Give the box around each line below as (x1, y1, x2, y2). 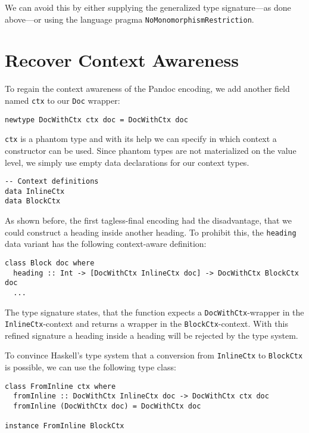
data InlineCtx (5, 187, 65, 196)
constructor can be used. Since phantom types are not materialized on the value (5, 144, 296, 156)
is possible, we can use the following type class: (5, 361, 176, 373)
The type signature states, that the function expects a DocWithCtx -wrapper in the (5, 305, 304, 318)
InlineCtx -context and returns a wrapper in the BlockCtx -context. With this (5, 317, 288, 330)
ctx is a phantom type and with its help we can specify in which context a (5, 132, 277, 145)
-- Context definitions (5, 177, 99, 186)
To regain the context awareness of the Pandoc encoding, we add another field (5, 82, 290, 95)
